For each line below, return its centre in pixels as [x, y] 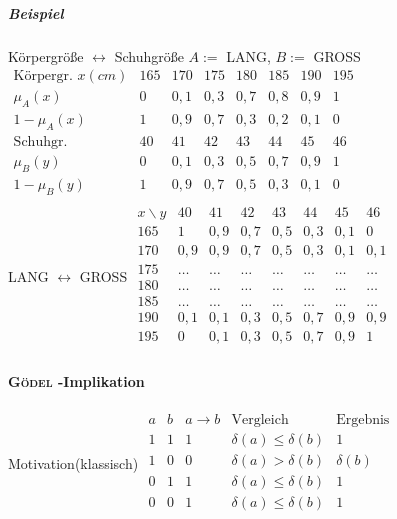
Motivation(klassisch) [73, 462]
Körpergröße [46, 55]
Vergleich [260, 419]
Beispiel [36, 12]
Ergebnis [363, 419]
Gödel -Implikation [76, 381]
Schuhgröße [149, 55]
